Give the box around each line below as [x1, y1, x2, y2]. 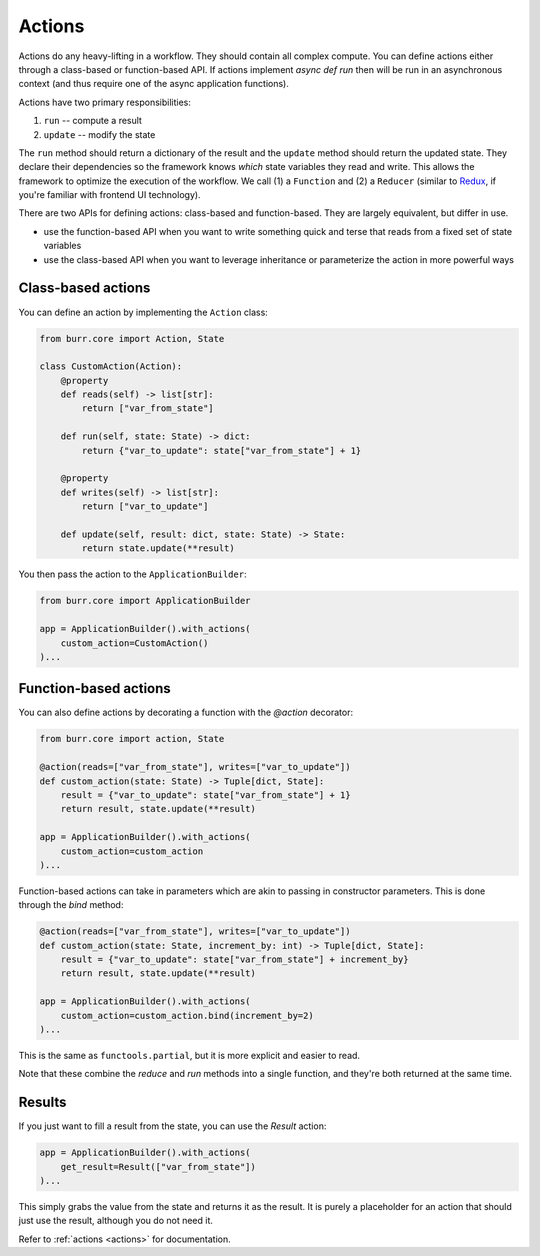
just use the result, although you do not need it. [18, 1215, 214, 1227]
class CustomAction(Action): [39, 361, 183, 372]
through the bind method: [18, 899, 124, 911]
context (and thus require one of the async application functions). [18, 78, 289, 90]
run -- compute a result [43, 115, 142, 127]
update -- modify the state [43, 128, 156, 140]
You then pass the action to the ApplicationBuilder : [18, 568, 247, 580]
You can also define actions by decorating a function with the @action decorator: [18, 706, 354, 719]
